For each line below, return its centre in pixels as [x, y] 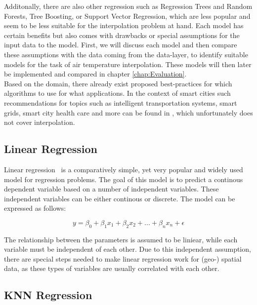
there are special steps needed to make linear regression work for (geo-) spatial [123, 258]
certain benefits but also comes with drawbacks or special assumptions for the [122, 35]
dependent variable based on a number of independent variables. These [111, 189]
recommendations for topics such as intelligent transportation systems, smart [121, 102]
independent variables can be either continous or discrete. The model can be [120, 198]
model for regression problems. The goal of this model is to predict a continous [124, 179]
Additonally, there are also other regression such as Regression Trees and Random [128, 6]
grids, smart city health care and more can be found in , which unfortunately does [128, 112]
